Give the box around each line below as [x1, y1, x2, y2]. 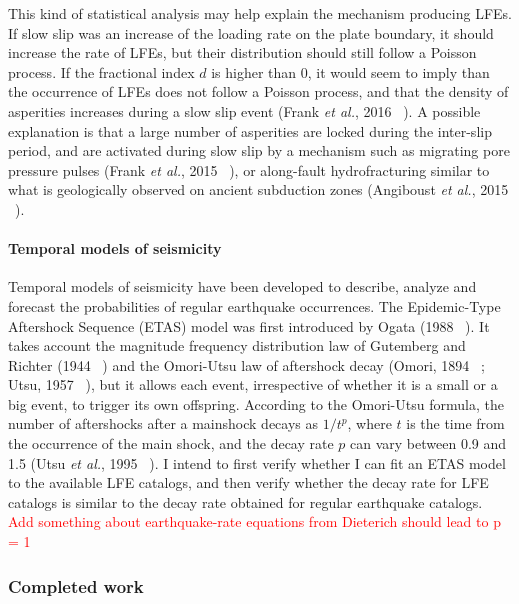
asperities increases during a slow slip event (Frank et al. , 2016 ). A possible [8, 100, 481, 121]
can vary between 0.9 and [350, 433, 507, 454]
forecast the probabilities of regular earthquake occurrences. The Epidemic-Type [8, 295, 501, 316]
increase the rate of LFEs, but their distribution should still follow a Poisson [8, 42, 477, 63]
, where [347, 413, 392, 434]
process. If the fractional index [8, 61, 195, 82]
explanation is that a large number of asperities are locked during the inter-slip [8, 120, 492, 141]
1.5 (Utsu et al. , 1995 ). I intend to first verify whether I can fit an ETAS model [8, 452, 506, 473]
